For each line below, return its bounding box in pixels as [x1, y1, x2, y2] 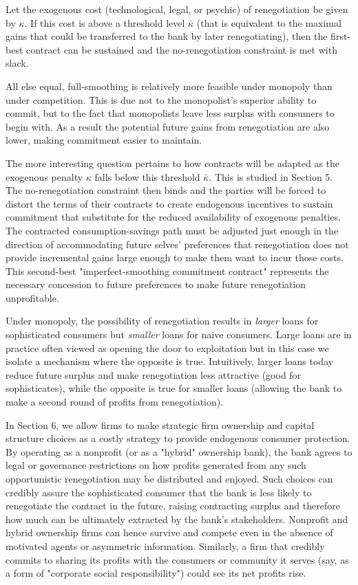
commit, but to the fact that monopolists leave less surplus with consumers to [6, 106, 335, 120]
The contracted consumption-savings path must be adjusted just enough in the [6, 223, 339, 237]
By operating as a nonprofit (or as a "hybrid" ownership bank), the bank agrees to [6, 444, 352, 459]
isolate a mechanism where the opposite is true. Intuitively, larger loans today [6, 354, 334, 368]
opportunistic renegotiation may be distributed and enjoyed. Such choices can [6, 472, 333, 485]
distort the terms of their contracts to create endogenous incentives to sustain [6, 196, 333, 210]
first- [330, 29, 351, 43]
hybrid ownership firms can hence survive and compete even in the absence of [6, 525, 333, 540]
